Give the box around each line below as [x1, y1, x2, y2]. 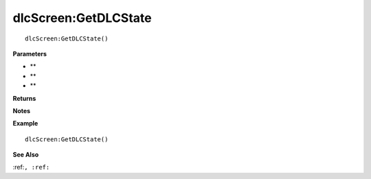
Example [12, 119, 38, 128]
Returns [12, 94, 36, 102]
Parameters [12, 49, 47, 58]
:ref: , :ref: [12, 163, 50, 171]
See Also [12, 151, 39, 159]
